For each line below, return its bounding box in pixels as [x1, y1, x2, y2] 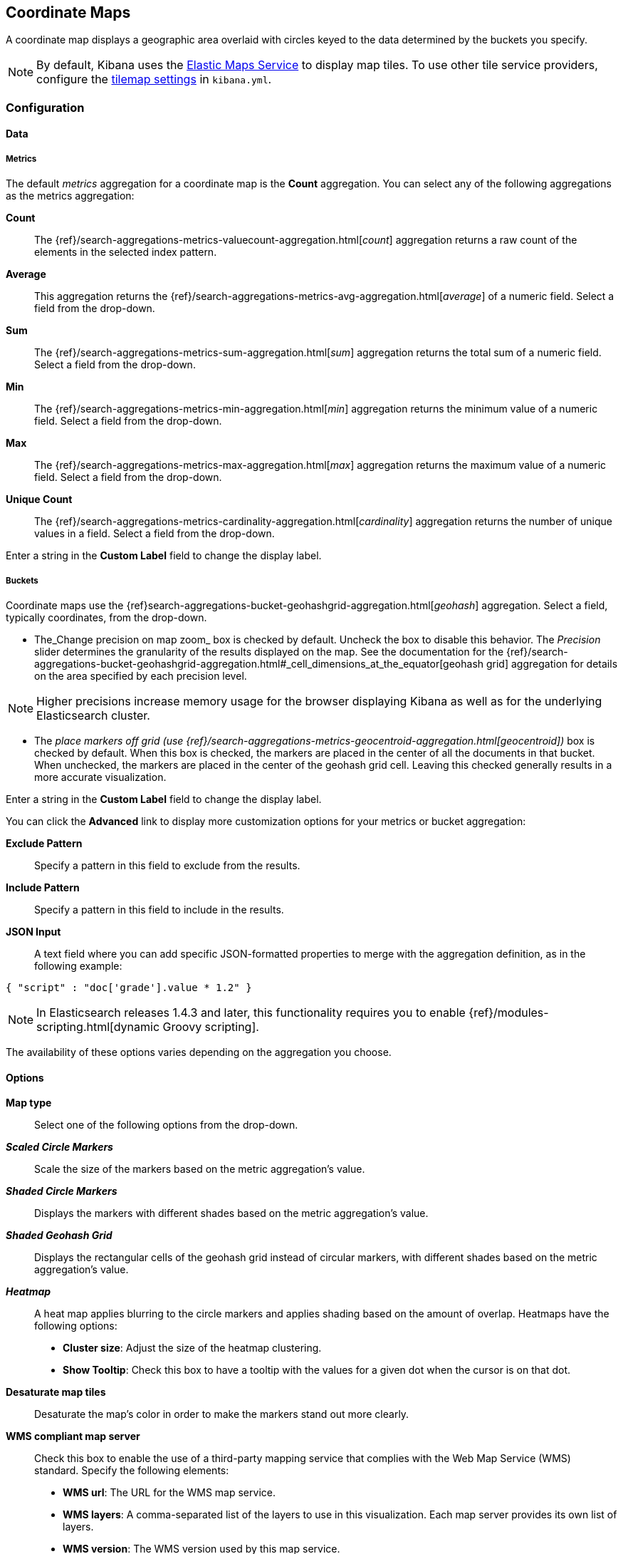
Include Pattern [6, 881, 80, 893]
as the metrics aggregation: [6, 190, 135, 202]
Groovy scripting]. [162, 1019, 259, 1034]
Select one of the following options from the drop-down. [34, 1119, 298, 1131]
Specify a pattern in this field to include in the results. [34, 903, 284, 916]
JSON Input [6, 925, 61, 938]
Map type [6, 1097, 52, 1109]
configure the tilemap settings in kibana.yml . [36, 72, 272, 87]
